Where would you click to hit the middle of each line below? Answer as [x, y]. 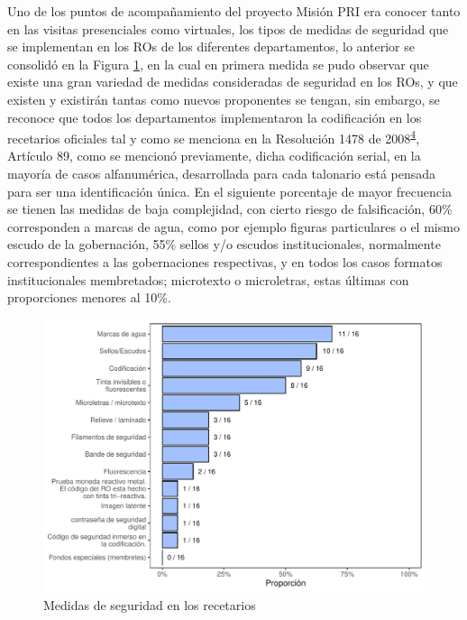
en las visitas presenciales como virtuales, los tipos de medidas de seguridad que [228, 28]
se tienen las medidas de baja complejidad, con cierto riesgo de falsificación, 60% [230, 209]
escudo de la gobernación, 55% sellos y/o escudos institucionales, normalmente [224, 244]
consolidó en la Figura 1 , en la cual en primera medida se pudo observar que [218, 64]
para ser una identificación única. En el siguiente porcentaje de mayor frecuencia [229, 191]
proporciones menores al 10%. [89, 297]
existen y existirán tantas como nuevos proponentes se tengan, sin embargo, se [224, 99]
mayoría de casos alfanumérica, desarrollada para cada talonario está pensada [222, 173]
